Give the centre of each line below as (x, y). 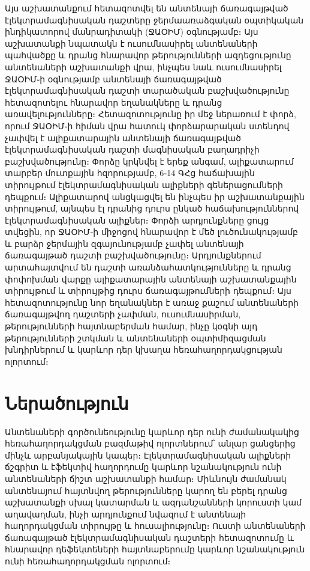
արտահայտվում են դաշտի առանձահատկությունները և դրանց (148, 267)
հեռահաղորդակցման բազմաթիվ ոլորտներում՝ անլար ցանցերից (150, 443)
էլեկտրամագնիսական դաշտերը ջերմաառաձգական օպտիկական (154, 20)
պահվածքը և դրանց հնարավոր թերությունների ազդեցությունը (148, 55)
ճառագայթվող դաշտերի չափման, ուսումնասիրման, (123, 314)
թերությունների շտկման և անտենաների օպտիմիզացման (136, 337)
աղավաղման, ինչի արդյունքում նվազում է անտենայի (126, 514)
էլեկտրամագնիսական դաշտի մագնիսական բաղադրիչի (132, 149)
